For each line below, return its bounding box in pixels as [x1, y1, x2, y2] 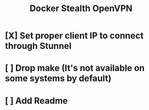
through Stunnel [5, 41, 71, 51]
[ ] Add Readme [5, 95, 68, 106]
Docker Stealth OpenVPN [29, 3, 133, 14]
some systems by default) [5, 73, 112, 84]
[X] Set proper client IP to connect [5, 30, 144, 41]
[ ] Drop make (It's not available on [5, 63, 145, 74]
